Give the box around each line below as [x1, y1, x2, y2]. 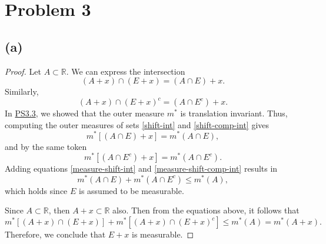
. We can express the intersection [66, 65, 185, 77]
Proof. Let [5, 65, 41, 77]
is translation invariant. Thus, [180, 107, 288, 119]
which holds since [5, 184, 68, 196]
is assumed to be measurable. [78, 184, 184, 196]
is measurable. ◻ [131, 228, 194, 240]
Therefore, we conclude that [5, 228, 106, 240]
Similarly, [5, 85, 39, 98]
